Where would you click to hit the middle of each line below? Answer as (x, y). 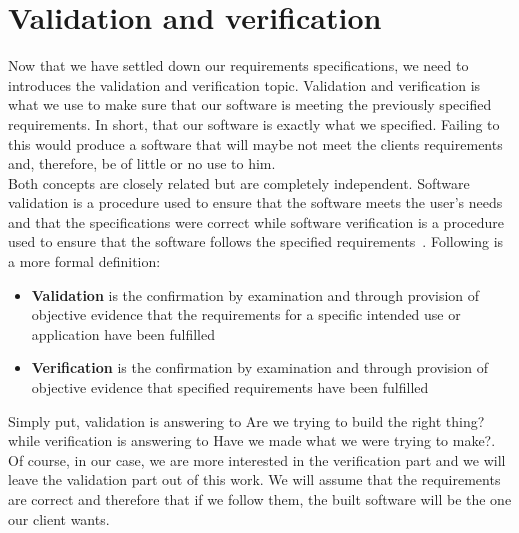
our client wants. (59, 518)
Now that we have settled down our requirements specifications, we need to (238, 65)
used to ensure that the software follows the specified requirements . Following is (256, 241)
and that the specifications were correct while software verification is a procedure (256, 221)
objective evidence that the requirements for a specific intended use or (246, 314)
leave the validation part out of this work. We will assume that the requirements (254, 479)
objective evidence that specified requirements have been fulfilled (230, 387)
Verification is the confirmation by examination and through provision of (259, 367)
